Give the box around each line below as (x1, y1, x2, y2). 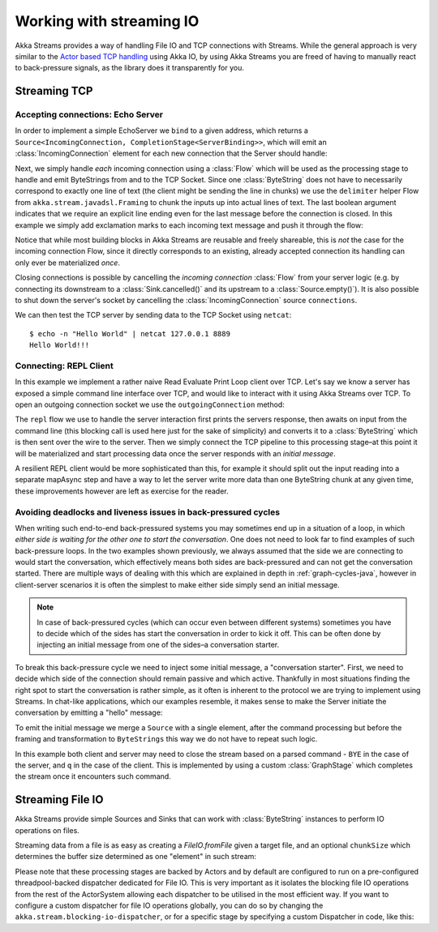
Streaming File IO (15, 793, 104, 806)
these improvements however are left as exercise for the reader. (15, 486, 229, 496)
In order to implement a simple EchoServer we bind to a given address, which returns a (15, 126, 308, 135)
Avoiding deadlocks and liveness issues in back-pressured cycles (15, 507, 280, 518)
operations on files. (15, 825, 80, 835)
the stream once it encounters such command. (15, 772, 172, 781)
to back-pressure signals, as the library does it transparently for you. (15, 63, 245, 73)
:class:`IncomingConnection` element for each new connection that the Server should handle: (15, 148, 328, 158)
